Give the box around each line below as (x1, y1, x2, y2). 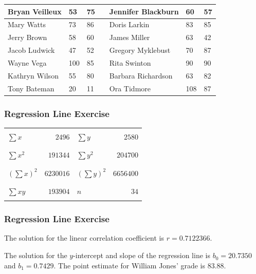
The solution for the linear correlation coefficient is (4, 232, 164, 243)
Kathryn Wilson (8, 70, 59, 81)
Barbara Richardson (109, 70, 173, 81)
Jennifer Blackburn (109, 6, 179, 16)
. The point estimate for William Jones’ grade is (53, 260, 205, 270)
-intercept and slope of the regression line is (73, 250, 210, 261)
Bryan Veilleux (8, 6, 62, 16)
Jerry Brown (8, 32, 47, 43)
